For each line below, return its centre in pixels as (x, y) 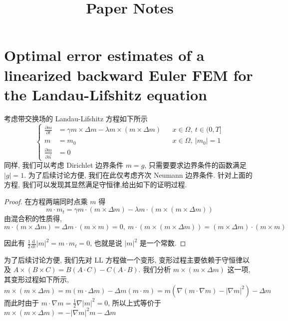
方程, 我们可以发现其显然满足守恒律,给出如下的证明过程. (96, 184)
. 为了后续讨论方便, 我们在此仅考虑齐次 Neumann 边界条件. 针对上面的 (138, 174)
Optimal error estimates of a (104, 55)
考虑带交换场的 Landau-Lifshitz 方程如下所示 (76, 118)
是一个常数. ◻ (163, 243)
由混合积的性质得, (33, 218)
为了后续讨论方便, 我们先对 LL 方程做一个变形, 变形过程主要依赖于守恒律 (123, 259)
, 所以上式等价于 (135, 302)
